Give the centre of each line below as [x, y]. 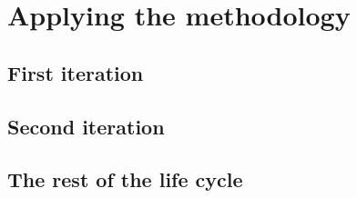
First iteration [76, 72]
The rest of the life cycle [125, 179]
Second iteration [86, 126]
